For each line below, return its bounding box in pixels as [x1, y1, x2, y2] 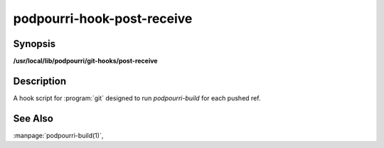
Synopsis [13, 38, 56, 50]
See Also [13, 112, 53, 125]
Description [13, 75, 67, 87]
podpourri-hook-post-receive [13, 11, 193, 26]
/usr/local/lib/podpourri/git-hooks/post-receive [13, 57, 158, 65]
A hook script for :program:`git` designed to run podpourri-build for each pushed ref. [13, 93, 261, 102]
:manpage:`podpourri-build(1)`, [13, 131, 104, 139]
